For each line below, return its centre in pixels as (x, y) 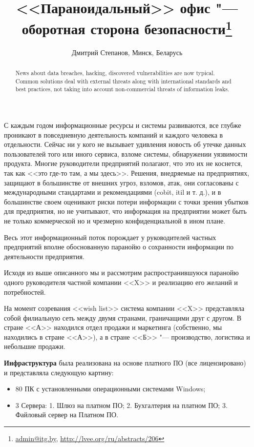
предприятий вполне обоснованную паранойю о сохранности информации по (119, 247)
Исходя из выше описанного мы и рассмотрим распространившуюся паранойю (121, 273)
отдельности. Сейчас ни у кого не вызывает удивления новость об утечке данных (125, 144)
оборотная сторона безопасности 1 (127, 28)
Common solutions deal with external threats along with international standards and (123, 81)
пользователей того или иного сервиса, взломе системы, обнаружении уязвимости (126, 153)
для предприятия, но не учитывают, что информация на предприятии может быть (125, 211)
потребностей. (25, 292)
